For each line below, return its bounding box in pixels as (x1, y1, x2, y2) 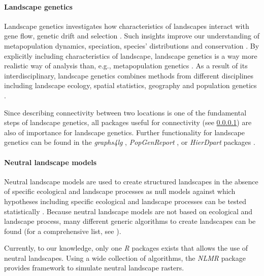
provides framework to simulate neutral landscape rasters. (4, 262, 184, 273)
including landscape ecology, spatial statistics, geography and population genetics (4, 80, 257, 91)
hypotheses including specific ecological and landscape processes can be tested (4, 195, 247, 206)
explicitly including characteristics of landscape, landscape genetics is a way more (4, 50, 257, 61)
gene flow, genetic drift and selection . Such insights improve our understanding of (4, 30, 259, 41)
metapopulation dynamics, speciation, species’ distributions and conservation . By (4, 40, 259, 51)
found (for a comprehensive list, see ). (4, 225, 121, 236)
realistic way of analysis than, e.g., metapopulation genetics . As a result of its (4, 60, 248, 71)
